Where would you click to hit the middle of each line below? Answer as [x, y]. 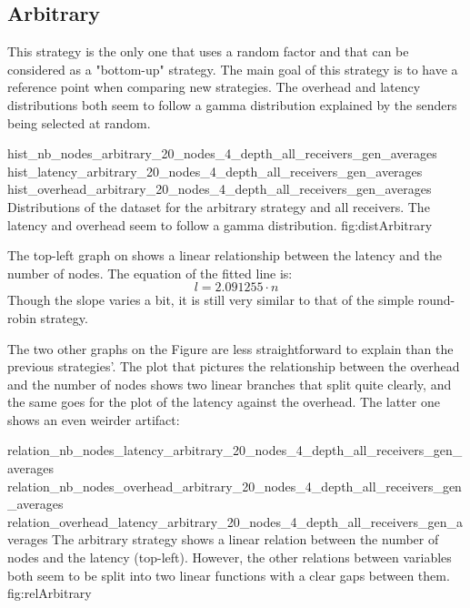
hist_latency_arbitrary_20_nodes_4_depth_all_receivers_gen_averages [215, 171]
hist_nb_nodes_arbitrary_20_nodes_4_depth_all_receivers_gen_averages [222, 153]
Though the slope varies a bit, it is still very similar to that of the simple [211, 300]
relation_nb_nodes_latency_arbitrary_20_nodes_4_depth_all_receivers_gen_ [235, 450]
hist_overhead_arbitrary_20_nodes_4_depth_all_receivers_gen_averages [220, 189]
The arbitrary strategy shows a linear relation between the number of [245, 539]
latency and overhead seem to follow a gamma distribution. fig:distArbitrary [220, 224]
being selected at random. [79, 122]
